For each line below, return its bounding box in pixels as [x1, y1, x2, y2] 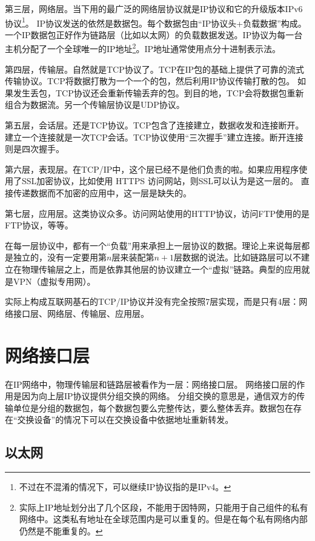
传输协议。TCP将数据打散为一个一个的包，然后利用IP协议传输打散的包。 [5, 75, 295, 87]
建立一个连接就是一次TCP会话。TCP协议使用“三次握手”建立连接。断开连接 [5, 130, 303, 143]
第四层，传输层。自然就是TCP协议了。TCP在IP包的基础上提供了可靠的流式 [5, 62, 305, 75]
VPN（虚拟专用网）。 [13, 274, 96, 287]
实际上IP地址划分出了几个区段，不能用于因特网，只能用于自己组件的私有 [19, 500, 308, 513]
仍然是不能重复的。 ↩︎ [19, 524, 103, 537]
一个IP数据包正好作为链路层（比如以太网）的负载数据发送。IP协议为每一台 [5, 28, 303, 41]
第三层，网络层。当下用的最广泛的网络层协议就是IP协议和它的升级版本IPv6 [5, 2, 303, 15]
